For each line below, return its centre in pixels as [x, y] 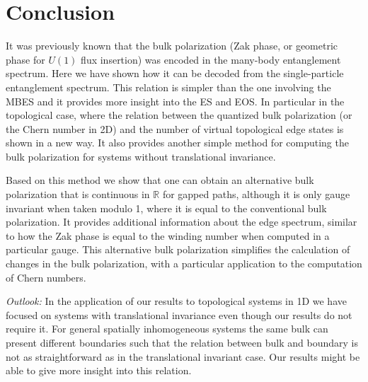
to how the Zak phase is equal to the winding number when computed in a [168, 235]
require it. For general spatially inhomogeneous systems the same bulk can [167, 329]
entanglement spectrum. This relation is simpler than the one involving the [168, 87]
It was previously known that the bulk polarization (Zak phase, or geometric [172, 46]
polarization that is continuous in [78, 194]
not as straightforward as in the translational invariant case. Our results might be [183, 356]
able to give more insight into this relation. [99, 370]
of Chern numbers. [46, 277]
